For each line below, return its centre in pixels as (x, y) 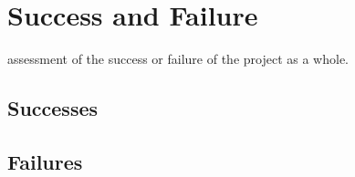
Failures (45, 161)
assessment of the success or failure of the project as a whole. (178, 59)
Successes (53, 108)
